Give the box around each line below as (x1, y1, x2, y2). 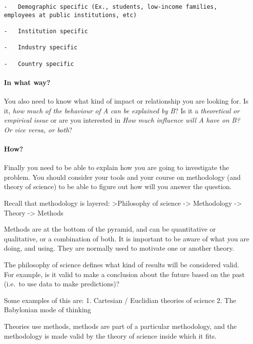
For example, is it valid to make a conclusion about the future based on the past (4, 269, 245, 279)
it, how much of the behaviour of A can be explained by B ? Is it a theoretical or (4, 105, 240, 115)
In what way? (4, 77, 51, 87)
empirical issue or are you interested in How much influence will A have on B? (4, 115, 240, 125)
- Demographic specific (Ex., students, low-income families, (4, 3, 217, 10)
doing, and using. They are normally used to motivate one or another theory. (4, 243, 234, 253)
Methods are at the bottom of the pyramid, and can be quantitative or (4, 224, 216, 234)
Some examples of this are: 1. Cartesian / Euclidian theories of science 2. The (4, 295, 236, 305)
